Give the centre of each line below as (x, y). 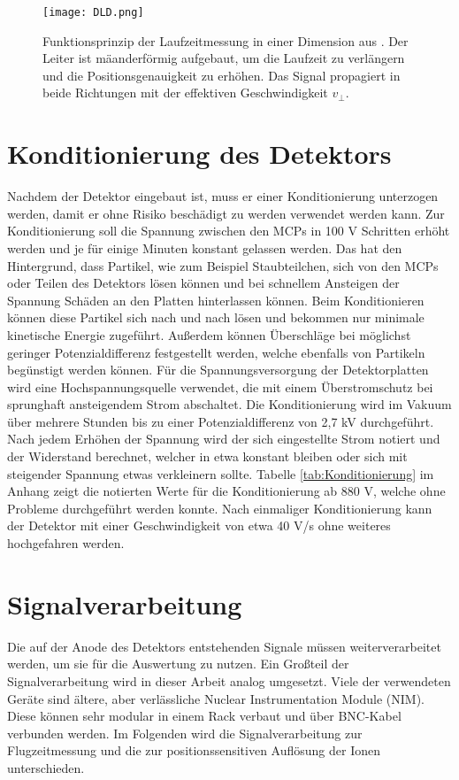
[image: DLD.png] (93, 12)
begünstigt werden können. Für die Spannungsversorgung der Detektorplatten (218, 370)
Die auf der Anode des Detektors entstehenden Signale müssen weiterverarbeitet (224, 646)
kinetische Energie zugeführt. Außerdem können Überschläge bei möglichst (209, 334)
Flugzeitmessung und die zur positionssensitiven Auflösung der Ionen (194, 750)
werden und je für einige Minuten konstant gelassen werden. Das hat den (205, 247)
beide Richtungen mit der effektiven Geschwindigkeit (185, 93)
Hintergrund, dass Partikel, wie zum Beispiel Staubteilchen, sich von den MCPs (223, 265)
